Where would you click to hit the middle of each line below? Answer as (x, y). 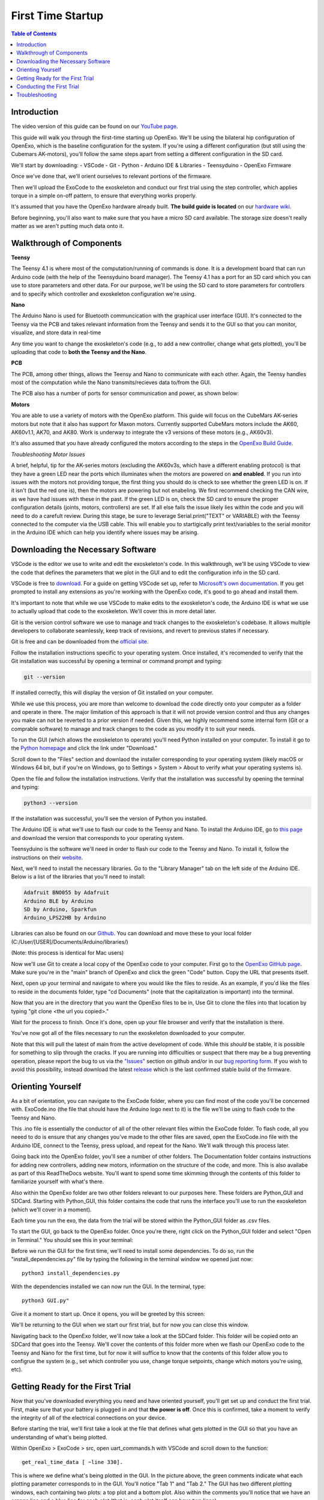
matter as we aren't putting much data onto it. (67, 226)
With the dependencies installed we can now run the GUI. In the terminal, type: (108, 1286)
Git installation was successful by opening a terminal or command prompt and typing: (117, 661)
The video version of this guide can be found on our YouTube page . (94, 127)
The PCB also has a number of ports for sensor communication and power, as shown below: (125, 394)
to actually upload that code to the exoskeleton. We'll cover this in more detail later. (114, 611)
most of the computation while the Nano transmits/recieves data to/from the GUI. (111, 382)
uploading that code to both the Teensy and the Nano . (79, 352)
